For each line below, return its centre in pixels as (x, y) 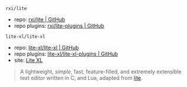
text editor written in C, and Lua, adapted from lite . (81, 78)
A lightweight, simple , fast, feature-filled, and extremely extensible (101, 72)
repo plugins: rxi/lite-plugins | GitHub (59, 26)
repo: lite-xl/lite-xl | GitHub (46, 48)
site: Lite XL (28, 60)
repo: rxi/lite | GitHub (40, 20)
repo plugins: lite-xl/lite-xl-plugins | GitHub (66, 54)
